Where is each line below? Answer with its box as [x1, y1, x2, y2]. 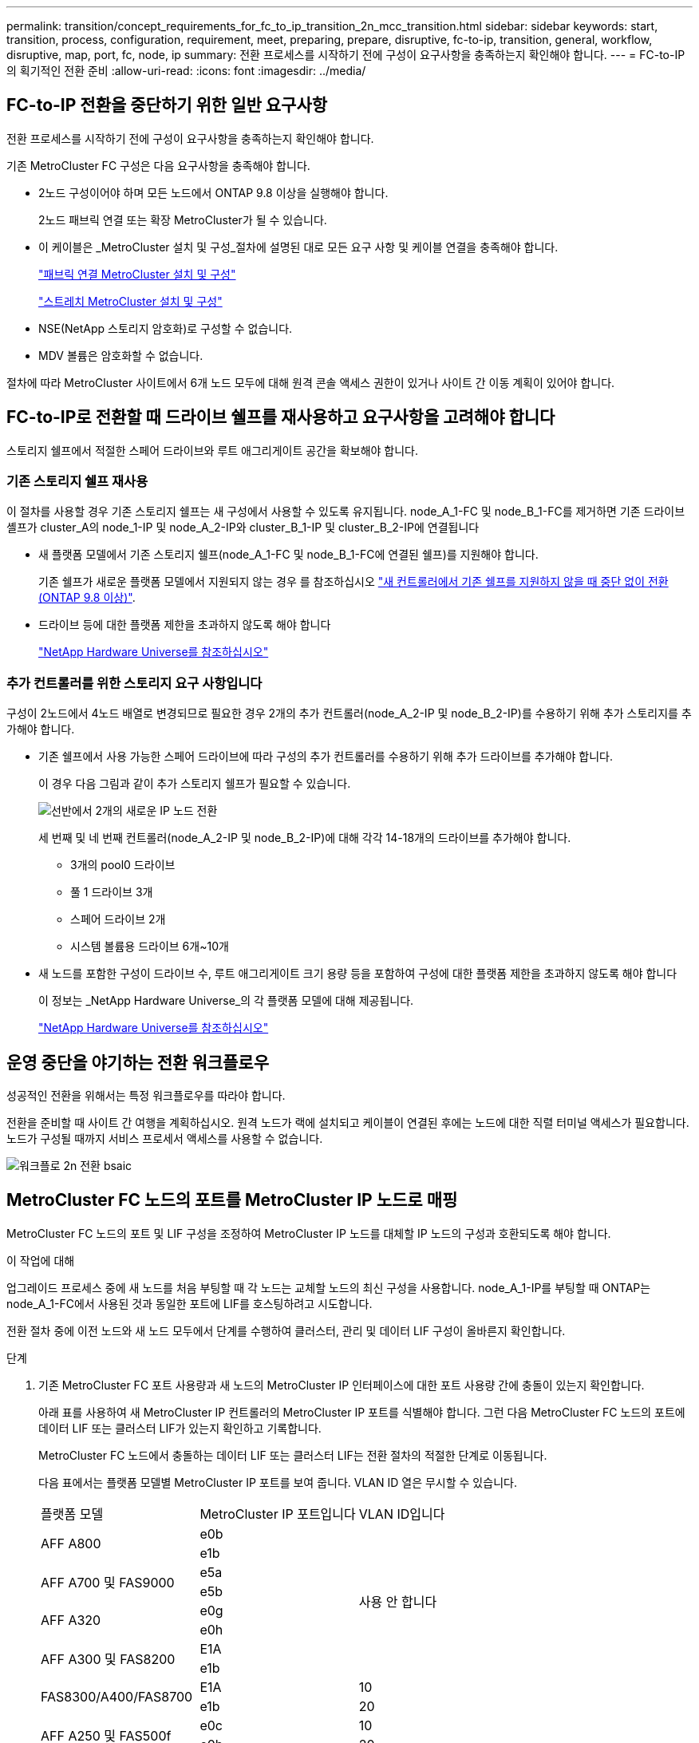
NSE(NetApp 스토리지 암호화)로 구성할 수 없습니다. [38, 321, 293, 335]
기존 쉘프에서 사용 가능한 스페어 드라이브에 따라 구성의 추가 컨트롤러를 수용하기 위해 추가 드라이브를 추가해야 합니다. [38, 749, 613, 764]
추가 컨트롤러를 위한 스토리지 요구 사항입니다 [6, 674, 263, 691]
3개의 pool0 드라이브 [70, 858, 176, 872]
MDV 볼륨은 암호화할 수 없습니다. [38, 348, 203, 362]
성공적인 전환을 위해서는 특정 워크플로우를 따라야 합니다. [6, 1089, 286, 1103]
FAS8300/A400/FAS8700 [41, 1688, 193, 1705]
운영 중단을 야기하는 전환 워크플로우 [6, 1052, 270, 1073]
